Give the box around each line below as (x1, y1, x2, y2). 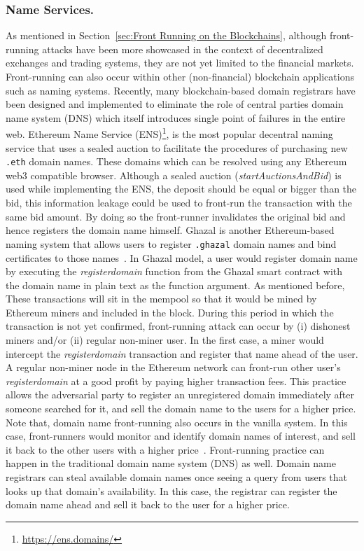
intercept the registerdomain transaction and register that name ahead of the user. (6, 346, 358, 361)
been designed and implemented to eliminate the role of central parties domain (6, 97, 344, 111)
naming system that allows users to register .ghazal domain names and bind (6, 236, 337, 251)
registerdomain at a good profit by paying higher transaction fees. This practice (6, 373, 346, 388)
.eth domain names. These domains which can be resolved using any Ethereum (6, 154, 347, 169)
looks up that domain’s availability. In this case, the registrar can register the (6, 483, 337, 498)
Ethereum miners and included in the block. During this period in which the (6, 305, 334, 319)
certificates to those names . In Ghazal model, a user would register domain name (6, 250, 358, 265)
